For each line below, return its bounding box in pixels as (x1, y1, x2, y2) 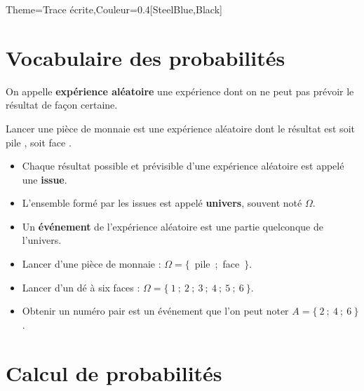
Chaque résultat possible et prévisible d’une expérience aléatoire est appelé (22, 158, 344, 173)
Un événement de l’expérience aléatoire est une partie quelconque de (22, 219, 323, 233)
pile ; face (194, 256, 240, 271)
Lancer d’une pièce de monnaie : (22, 256, 161, 271)
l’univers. (22, 233, 62, 247)
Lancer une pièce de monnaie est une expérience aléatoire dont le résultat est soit (6, 121, 355, 135)
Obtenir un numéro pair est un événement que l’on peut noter (22, 303, 289, 318)
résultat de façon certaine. (6, 97, 118, 112)
